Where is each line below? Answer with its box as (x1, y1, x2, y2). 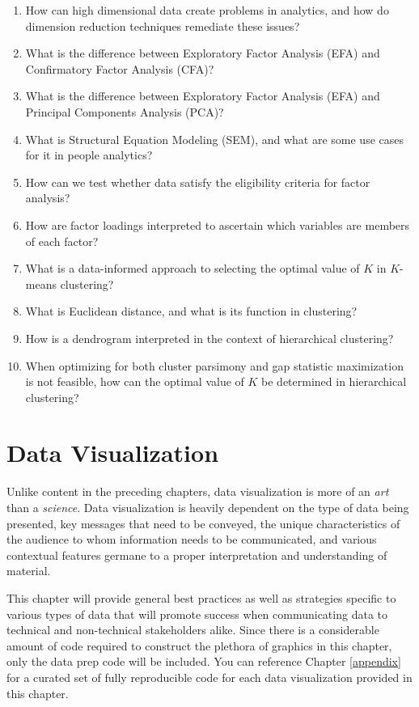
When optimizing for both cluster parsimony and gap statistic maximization (25, 357, 404, 374)
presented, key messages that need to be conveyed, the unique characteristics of (6, 514, 400, 531)
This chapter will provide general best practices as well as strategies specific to (6, 589, 396, 606)
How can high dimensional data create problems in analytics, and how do (25, 2, 389, 18)
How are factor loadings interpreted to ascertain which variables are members (25, 216, 410, 233)
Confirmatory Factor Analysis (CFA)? (25, 60, 214, 77)
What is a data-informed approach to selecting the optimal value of (25, 260, 360, 277)
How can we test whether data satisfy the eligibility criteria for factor (25, 173, 370, 190)
